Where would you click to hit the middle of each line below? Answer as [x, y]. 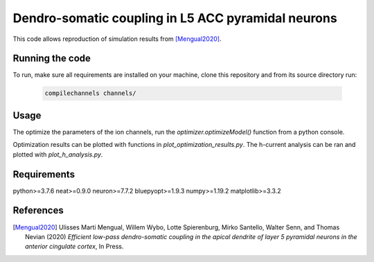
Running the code [52, 59]
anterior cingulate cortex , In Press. [74, 247]
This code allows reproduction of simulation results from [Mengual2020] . [117, 39]
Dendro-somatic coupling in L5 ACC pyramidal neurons [175, 18]
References [38, 210]
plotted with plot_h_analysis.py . [58, 154]
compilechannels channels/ [90, 93]
